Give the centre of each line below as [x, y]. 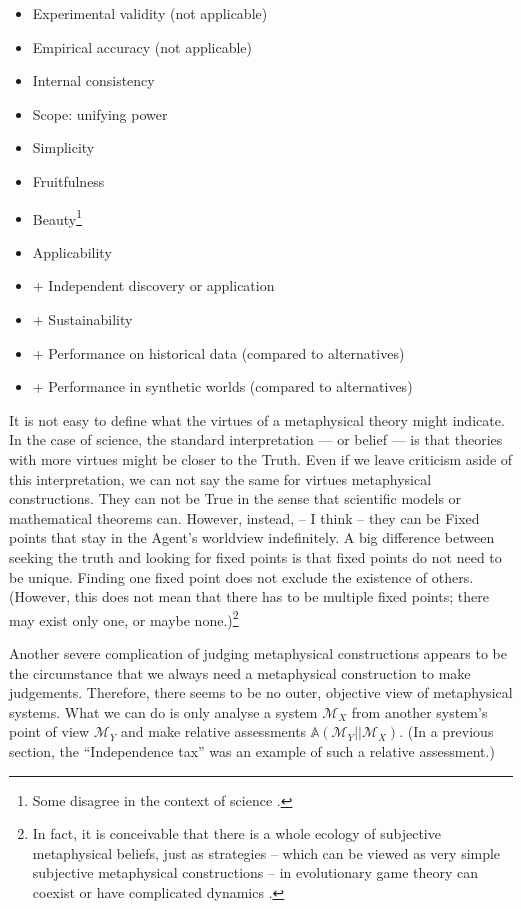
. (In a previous [446, 731]
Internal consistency [93, 80]
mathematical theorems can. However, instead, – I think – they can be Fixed [244, 517]
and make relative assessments [214, 731]
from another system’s [419, 711]
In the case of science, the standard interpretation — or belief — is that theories [256, 439]
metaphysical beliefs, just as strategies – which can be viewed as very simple [266, 852]
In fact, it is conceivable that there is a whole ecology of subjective [236, 833]
